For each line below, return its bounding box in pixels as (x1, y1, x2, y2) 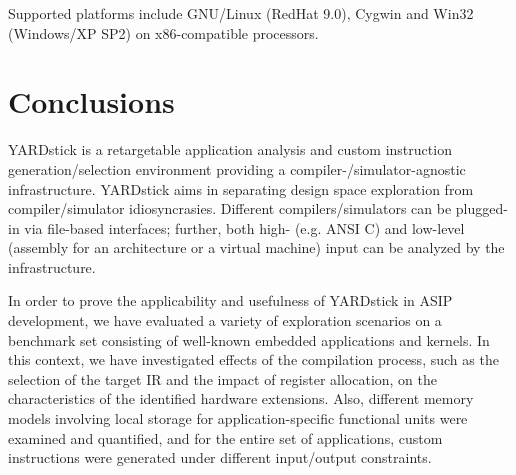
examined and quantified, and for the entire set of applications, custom (8, 427, 443, 448)
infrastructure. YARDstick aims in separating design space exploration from (8, 178, 474, 199)
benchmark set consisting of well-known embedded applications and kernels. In (8, 329, 490, 350)
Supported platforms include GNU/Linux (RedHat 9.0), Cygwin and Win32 (8, 3, 474, 23)
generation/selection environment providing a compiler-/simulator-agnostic (8, 158, 466, 179)
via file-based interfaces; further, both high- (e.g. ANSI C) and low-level (24, 217, 465, 238)
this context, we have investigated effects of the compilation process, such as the (8, 349, 499, 370)
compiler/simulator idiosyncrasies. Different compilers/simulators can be (8, 198, 452, 219)
